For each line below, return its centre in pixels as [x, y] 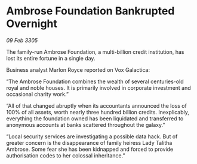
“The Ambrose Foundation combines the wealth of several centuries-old [95, 81]
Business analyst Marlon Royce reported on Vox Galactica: [78, 69]
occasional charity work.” [37, 94]
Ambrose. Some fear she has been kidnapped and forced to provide [90, 149]
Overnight [32, 24]
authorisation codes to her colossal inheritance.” [66, 155]
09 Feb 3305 [22, 40]
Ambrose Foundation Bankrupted [90, 11]
